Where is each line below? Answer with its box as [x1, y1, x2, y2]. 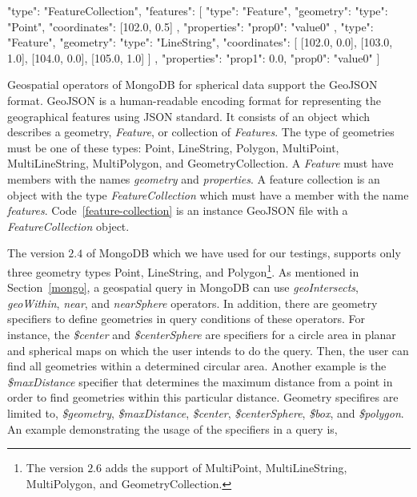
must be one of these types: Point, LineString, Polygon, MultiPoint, [7, 139, 339, 156]
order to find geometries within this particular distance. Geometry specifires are [7, 389, 399, 406]
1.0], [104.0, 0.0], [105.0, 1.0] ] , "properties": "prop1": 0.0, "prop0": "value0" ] [7, 49, 380, 66]
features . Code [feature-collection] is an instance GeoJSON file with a [7, 202, 348, 219]
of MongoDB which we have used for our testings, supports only [86, 244, 401, 261]
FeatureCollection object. [7, 217, 130, 234]
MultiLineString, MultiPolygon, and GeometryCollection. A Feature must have [7, 155, 394, 172]
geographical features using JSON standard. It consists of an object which [7, 107, 371, 124]
